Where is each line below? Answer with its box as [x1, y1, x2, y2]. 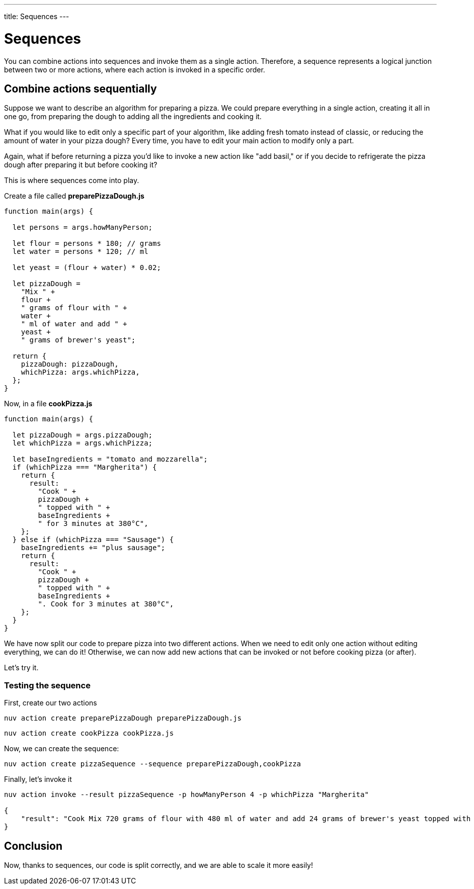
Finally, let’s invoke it [4, 775, 72, 784]
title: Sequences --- [4, 12, 69, 21]
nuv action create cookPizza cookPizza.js [4, 729, 174, 738]
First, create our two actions [4, 698, 97, 707]
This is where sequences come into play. [4, 176, 139, 185]
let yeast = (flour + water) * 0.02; [12, 263, 161, 272]
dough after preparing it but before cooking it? [4, 160, 157, 169]
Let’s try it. [4, 663, 39, 672]
